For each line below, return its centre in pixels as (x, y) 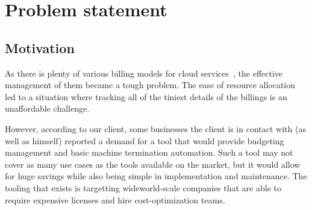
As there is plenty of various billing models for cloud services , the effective (144, 73)
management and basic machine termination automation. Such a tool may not (149, 152)
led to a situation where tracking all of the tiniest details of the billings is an (146, 96)
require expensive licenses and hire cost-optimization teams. (115, 199)
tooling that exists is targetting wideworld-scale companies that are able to (143, 187)
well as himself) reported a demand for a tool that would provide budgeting (145, 140)
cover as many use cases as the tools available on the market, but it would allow (153, 164)
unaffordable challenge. (47, 108)
